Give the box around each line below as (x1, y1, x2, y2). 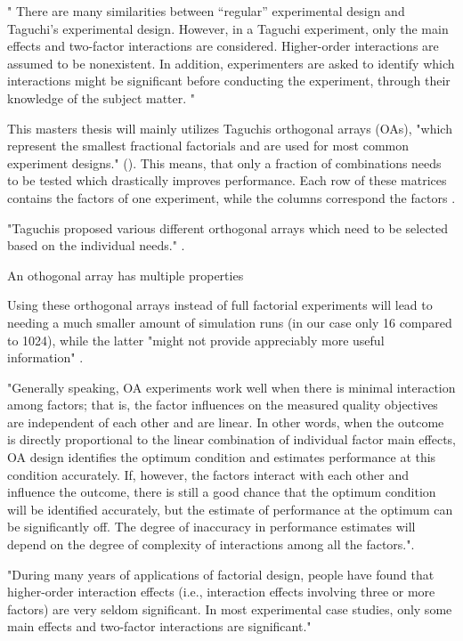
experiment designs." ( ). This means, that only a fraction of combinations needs (7, 153, 442, 172)
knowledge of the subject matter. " (7, 88, 196, 107)
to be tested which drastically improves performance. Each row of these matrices (7, 171, 447, 190)
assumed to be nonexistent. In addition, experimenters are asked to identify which (7, 53, 455, 72)
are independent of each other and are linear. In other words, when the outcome (7, 412, 444, 431)
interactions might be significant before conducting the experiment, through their (7, 71, 451, 90)
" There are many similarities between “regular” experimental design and (7, 2, 405, 20)
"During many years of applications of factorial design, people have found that (7, 564, 435, 583)
